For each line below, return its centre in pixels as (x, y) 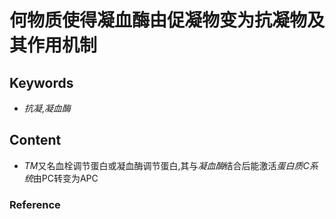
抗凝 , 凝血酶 (47, 108)
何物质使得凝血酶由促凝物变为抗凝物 (158, 20)
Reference (35, 204)
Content (35, 140)
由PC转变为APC (65, 178)
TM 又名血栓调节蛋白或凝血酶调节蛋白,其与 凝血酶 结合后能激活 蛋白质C (166, 165)
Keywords (41, 82)
